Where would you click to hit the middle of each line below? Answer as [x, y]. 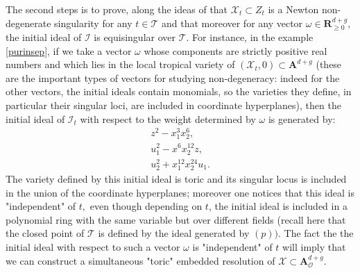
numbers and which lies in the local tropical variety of [120, 64]
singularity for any [93, 23]
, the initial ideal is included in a [278, 206]
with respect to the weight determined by [168, 118]
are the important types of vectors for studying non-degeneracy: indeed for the [173, 77]
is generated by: [302, 118]
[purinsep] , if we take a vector [69, 50]
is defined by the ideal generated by [174, 233]
